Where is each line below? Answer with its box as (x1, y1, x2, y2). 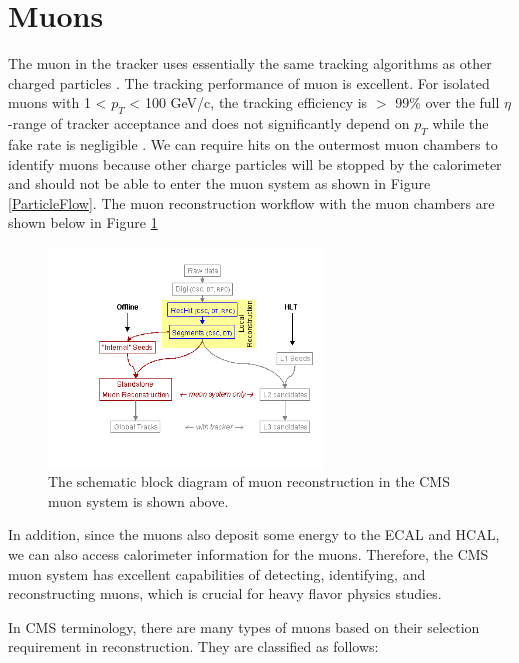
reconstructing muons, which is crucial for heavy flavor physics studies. (8, 583, 442, 604)
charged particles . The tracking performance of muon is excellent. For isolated (8, 72, 490, 93)
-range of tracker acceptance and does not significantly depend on (8, 113, 410, 134)
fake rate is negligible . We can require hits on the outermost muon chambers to (8, 133, 498, 154)
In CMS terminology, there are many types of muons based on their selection (8, 616, 480, 637)
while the (432, 113, 489, 134)
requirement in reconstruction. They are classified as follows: (8, 636, 379, 657)
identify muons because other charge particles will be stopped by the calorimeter (8, 153, 502, 174)
